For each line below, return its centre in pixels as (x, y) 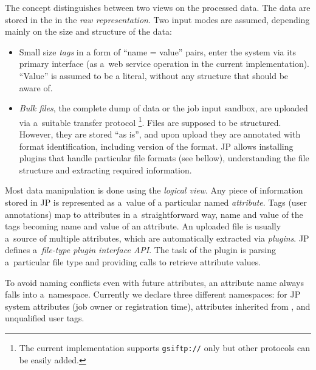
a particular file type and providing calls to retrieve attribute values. (133, 261)
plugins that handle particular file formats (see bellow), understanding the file (164, 158)
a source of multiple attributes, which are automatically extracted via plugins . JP (157, 238)
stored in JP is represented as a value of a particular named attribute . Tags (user (156, 202)
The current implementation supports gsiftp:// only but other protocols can (165, 347)
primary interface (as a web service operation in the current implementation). (164, 64)
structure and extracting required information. (105, 169)
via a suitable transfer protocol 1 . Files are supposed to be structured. (150, 121)
